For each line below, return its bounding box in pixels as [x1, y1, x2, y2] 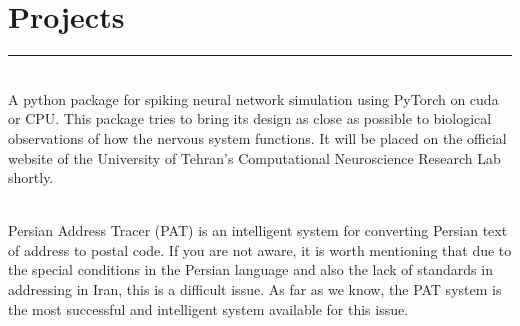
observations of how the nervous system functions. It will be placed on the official [8, 127, 507, 148]
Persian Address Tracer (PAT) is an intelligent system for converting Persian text [8, 220, 508, 241]
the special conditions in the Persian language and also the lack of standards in [8, 259, 493, 280]
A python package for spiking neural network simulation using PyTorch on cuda [8, 88, 499, 109]
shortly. [8, 167, 54, 188]
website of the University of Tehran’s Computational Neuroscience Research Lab [8, 147, 501, 168]
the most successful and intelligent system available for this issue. [8, 298, 409, 319]
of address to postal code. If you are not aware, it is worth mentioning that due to [8, 239, 512, 260]
